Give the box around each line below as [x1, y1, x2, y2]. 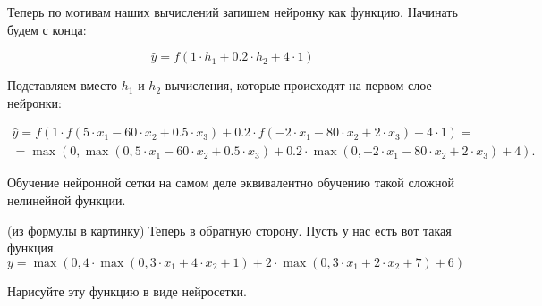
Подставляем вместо [7, 76, 118, 95]
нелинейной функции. [7, 191, 126, 210]
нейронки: [7, 93, 62, 112]
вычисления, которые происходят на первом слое [165, 76, 432, 95]
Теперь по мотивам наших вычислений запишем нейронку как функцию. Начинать [7, 3, 458, 21]
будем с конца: [7, 20, 87, 38]
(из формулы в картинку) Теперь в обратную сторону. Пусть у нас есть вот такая [7, 220, 452, 239]
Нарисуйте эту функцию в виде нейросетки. [7, 281, 247, 300]
